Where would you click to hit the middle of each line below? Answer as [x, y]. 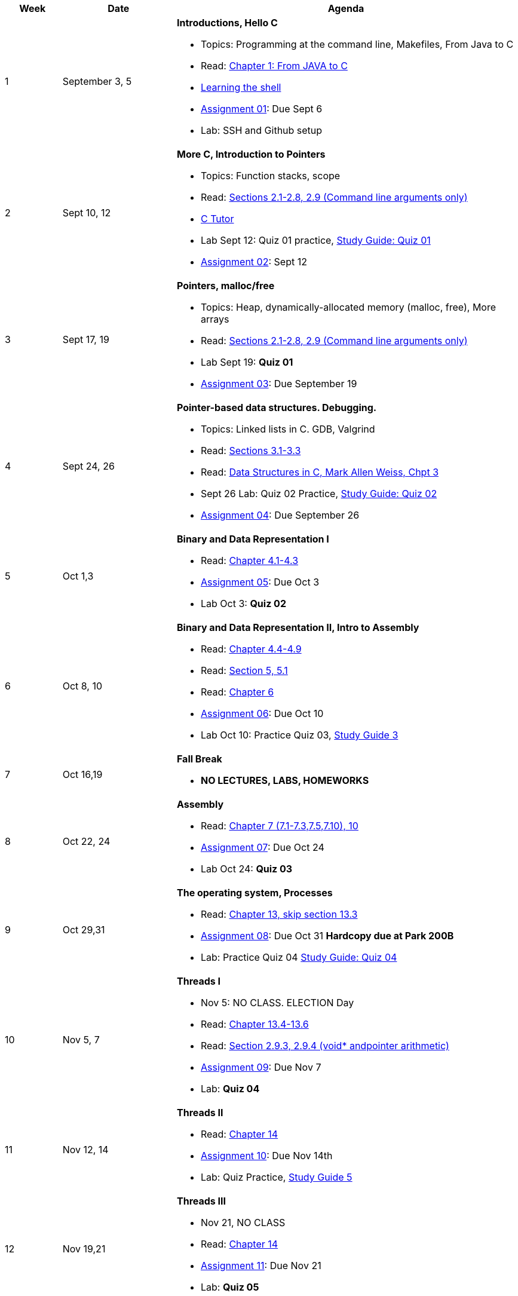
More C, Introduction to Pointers [251, 154]
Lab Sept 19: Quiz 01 [247, 362]
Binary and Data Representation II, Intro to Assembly [298, 627]
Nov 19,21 [84, 1249]
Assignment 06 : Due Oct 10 [262, 713]
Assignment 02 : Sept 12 [254, 262]
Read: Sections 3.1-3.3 [251, 451]
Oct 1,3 [78, 576]
